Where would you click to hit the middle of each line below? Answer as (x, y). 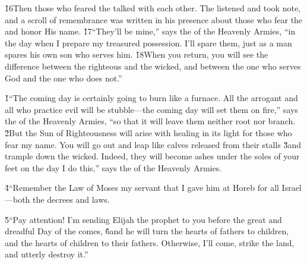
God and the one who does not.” (64, 78)
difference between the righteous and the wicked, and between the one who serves (153, 66)
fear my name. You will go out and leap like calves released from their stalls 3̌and (153, 144)
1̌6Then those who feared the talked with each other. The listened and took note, (153, 8)
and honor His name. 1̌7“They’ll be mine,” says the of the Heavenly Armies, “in (150, 31)
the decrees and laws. (71, 199)
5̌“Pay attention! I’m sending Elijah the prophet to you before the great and (143, 219)
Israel (292, 188)
